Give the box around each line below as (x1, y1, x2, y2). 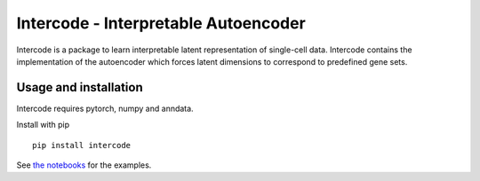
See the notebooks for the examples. (16, 160, 152, 170)
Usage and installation (16, 80, 143, 95)
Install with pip (16, 120, 70, 130)
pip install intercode (32, 140, 132, 150)
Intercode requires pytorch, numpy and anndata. (16, 103, 195, 114)
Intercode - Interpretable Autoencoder (16, 13, 306, 33)
